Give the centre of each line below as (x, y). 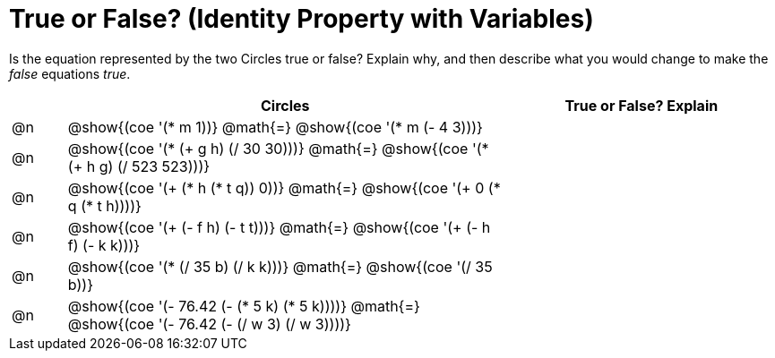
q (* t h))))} (104, 205)
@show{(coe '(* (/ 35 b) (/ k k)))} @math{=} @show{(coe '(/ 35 (280, 266)
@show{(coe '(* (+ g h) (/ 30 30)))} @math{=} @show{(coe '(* (278, 148)
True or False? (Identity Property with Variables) (301, 19)
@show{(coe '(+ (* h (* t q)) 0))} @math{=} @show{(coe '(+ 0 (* (284, 188)
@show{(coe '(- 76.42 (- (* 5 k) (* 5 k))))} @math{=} (244, 306)
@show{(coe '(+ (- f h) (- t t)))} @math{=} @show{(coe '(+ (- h (279, 227)
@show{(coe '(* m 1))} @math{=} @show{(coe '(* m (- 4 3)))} (275, 127)
